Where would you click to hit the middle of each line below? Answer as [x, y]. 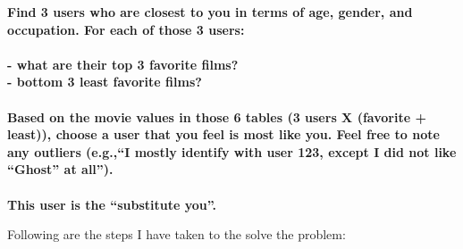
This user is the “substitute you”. [112, 204]
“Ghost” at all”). [60, 169]
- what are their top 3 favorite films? [123, 64]
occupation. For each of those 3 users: [126, 29]
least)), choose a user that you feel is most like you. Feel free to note [223, 134]
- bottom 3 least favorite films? [105, 82]
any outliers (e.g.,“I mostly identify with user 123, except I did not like [232, 151]
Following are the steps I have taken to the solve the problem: [177, 234]
